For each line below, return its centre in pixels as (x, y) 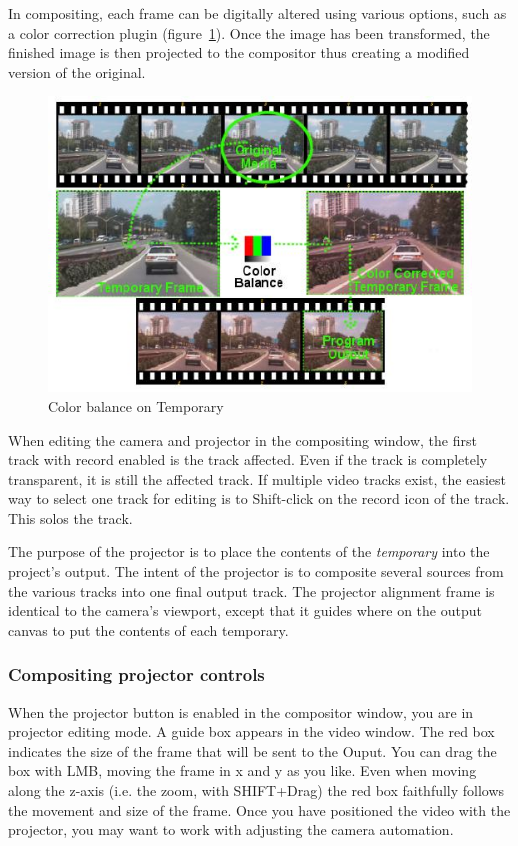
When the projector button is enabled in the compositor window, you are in (241, 711)
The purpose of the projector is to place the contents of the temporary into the (249, 551)
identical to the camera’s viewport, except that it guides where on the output (245, 610)
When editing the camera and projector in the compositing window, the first (242, 439)
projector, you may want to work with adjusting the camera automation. (231, 829)
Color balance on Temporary (136, 405)
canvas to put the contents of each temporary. (148, 629)
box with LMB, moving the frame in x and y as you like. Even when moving (242, 770)
